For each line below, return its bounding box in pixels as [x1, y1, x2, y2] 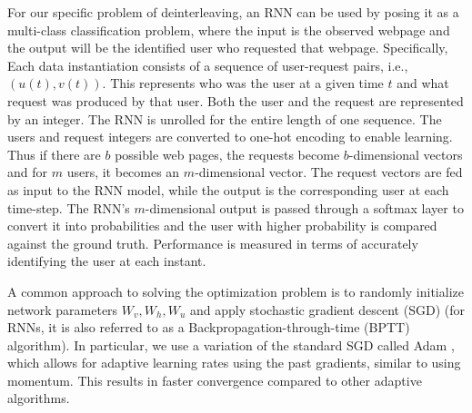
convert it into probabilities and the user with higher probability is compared [7, 216, 437, 235]
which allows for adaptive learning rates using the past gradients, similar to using [7, 353, 461, 372]
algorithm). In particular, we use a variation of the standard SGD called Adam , [7, 335, 455, 354]
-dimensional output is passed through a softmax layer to [145, 198, 464, 217]
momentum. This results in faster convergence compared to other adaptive [7, 370, 422, 389]
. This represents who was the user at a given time [102, 74, 384, 93]
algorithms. [7, 388, 70, 408]
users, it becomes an [66, 162, 180, 182]
